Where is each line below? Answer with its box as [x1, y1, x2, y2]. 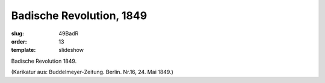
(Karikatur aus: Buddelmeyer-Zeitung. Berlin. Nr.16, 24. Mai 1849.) [11, 69, 174, 76]
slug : [11, 30, 24, 37]
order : [11, 38, 27, 45]
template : [11, 47, 36, 54]
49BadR [58, 30, 79, 37]
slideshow [58, 47, 84, 54]
